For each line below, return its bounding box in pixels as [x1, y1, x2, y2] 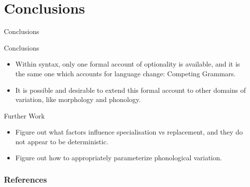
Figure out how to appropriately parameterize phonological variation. [15, 153, 222, 163]
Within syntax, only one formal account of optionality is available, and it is [15, 59, 240, 69]
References [4, 173, 47, 185]
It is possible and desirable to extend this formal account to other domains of [15, 85, 246, 95]
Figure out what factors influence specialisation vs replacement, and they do [15, 127, 243, 137]
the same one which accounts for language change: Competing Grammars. [15, 68, 236, 78]
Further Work [4, 110, 45, 120]
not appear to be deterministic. [15, 136, 108, 146]
